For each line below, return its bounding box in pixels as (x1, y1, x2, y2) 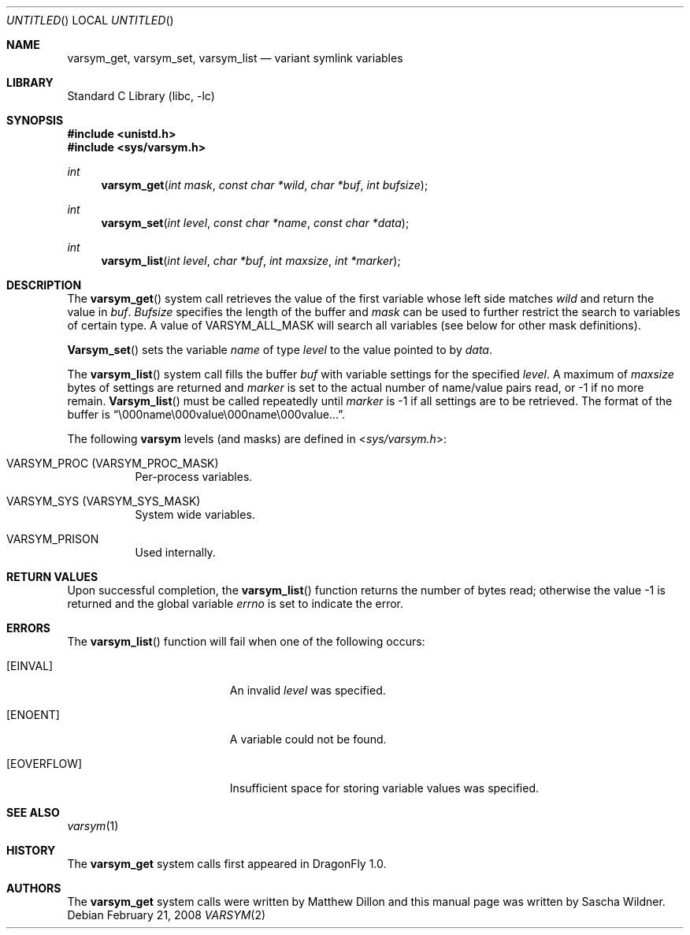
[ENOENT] (6, 708, 60, 721)
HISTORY (6, 844, 56, 857)
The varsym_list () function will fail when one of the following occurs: (67, 635, 425, 648)
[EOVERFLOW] (6, 757, 83, 770)
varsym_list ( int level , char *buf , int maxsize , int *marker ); (101, 254, 401, 267)
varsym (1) (67, 819, 119, 833)
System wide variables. (135, 508, 255, 521)
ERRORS (6, 621, 51, 635)
